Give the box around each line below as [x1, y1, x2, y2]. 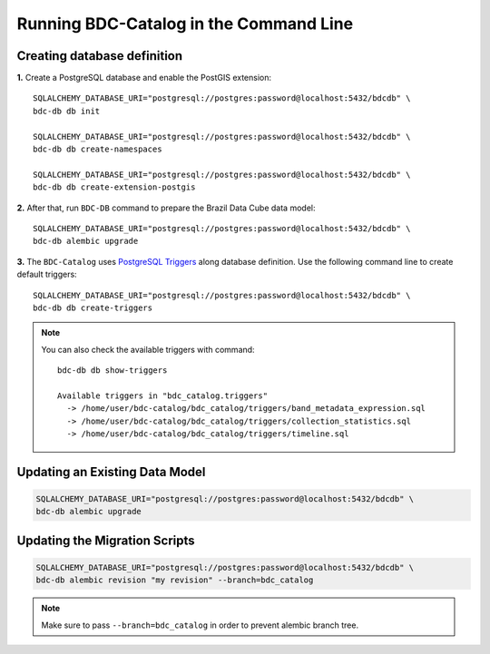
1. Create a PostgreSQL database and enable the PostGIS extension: [16, 73, 272, 83]
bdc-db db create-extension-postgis [33, 182, 196, 192]
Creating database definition [16, 48, 183, 63]
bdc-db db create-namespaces [33, 144, 162, 154]
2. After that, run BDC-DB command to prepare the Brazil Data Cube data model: [16, 202, 316, 213]
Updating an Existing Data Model [16, 464, 206, 480]
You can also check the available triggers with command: [41, 344, 255, 355]
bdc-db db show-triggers [57, 366, 168, 376]
